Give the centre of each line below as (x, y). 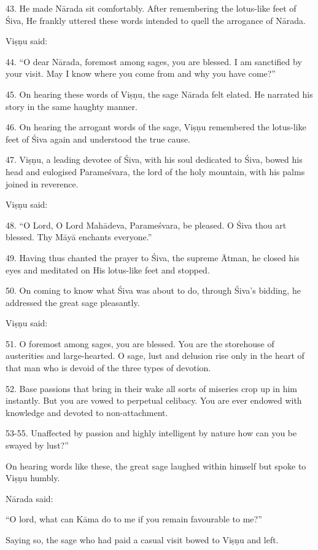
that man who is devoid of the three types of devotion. (108, 368)
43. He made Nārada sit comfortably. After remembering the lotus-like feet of (151, 8)
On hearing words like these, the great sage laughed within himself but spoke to (156, 466)
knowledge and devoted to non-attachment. (87, 412)
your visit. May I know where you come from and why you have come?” (141, 73)
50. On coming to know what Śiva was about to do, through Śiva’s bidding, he (153, 290)
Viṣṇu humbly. (33, 478)
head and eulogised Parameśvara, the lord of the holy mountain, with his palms (155, 171)
